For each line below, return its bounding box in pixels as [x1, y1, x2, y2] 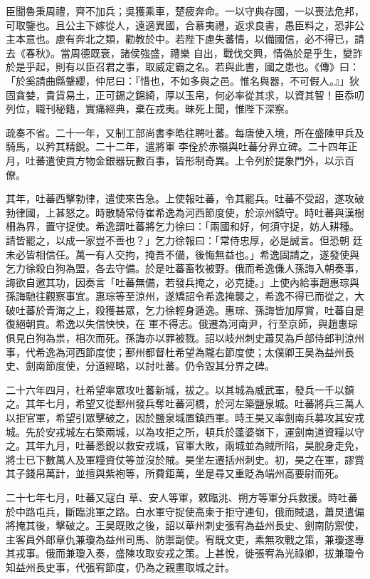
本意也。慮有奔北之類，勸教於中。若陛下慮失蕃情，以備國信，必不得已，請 [15, 31, 364, 46]
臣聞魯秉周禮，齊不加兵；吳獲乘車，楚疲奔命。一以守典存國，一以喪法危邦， [6, 4, 364, 18]
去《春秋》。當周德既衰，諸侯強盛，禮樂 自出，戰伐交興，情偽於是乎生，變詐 [6, 45, 363, 60]
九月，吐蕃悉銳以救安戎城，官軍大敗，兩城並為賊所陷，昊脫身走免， [45, 438, 364, 453]
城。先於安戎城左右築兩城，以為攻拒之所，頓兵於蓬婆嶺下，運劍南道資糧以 [6, 424, 354, 439]
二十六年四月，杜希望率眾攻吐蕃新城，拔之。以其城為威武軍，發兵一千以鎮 [6, 382, 354, 397]
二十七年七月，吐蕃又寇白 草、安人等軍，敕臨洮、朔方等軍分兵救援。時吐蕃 [6, 490, 358, 504]
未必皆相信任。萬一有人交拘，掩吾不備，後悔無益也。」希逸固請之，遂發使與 [6, 246, 359, 261]
